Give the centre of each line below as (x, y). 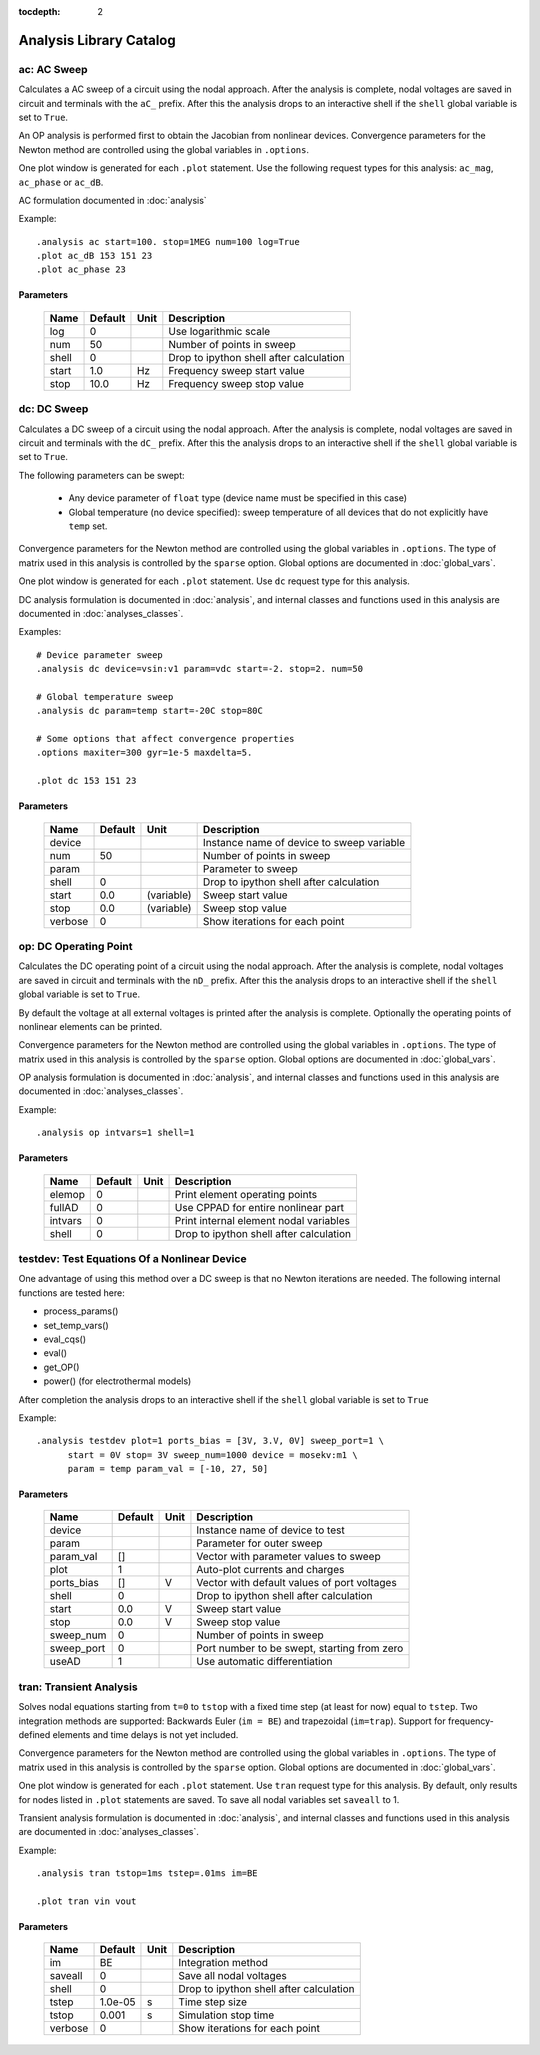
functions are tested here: (71, 1292)
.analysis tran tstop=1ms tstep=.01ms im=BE (147, 1873)
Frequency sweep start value (236, 370)
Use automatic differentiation (264, 1662)
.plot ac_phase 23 (81, 269)
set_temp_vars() (76, 1325)
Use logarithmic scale (219, 331)
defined (34, 1734)
